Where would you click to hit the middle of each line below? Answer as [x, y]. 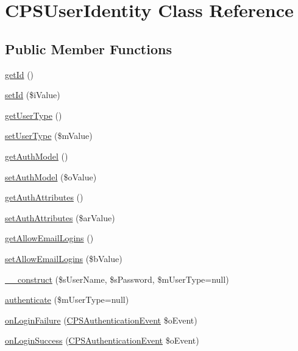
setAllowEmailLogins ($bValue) [64, 258]
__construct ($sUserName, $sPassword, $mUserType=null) [117, 279]
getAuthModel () [37, 156]
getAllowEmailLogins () [49, 238]
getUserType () [34, 115]
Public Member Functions [88, 48]
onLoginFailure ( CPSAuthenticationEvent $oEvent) [101, 320]
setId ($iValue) [33, 95]
